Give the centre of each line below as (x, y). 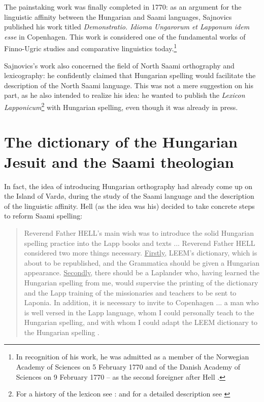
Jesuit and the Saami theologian (119, 161)
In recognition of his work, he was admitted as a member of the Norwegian (133, 357)
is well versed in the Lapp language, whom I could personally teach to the (139, 312)
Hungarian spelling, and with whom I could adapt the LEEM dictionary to (141, 322)
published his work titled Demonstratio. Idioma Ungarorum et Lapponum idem (127, 27)
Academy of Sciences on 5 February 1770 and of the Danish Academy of (128, 367)
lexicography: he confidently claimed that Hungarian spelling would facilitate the (130, 75)
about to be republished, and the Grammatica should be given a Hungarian (142, 262)
